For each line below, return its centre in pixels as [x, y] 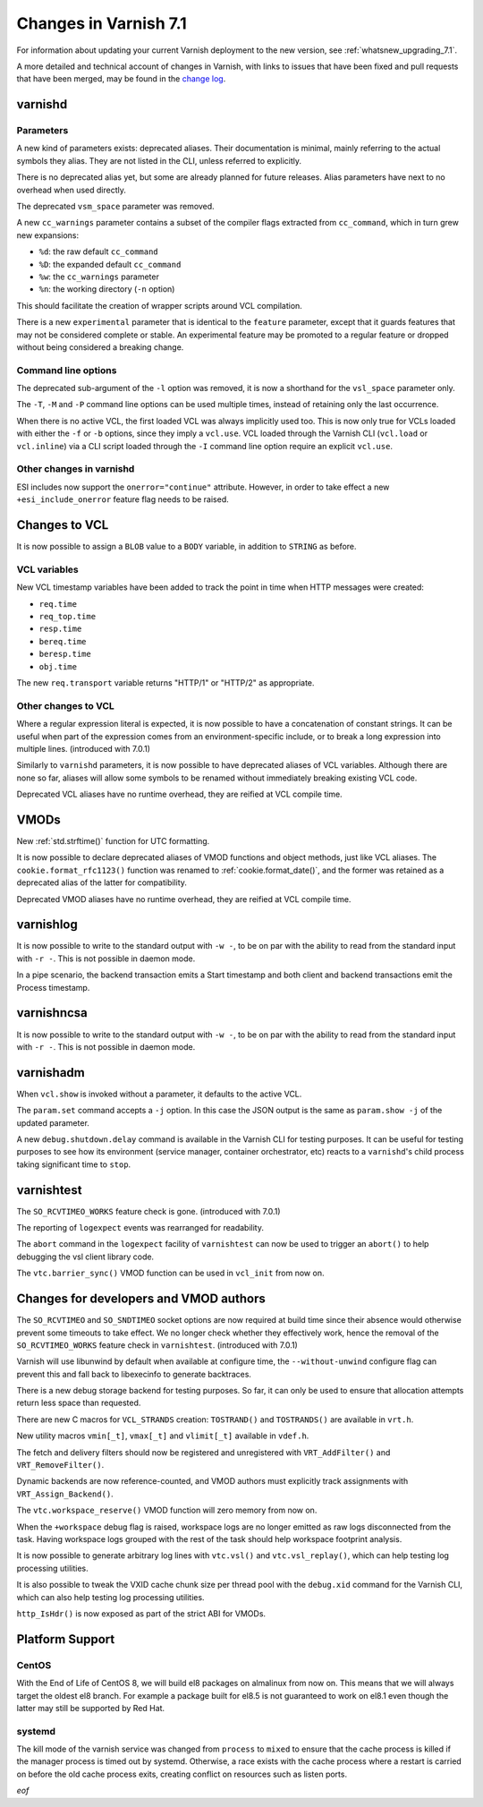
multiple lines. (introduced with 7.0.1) [84, 748]
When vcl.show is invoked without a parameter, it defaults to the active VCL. [159, 1094]
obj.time [58, 666]
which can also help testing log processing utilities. [110, 1597]
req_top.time [68, 617]
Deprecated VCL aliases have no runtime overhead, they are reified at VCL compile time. [180, 794]
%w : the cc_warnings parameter [99, 277]
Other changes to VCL [66, 705]
